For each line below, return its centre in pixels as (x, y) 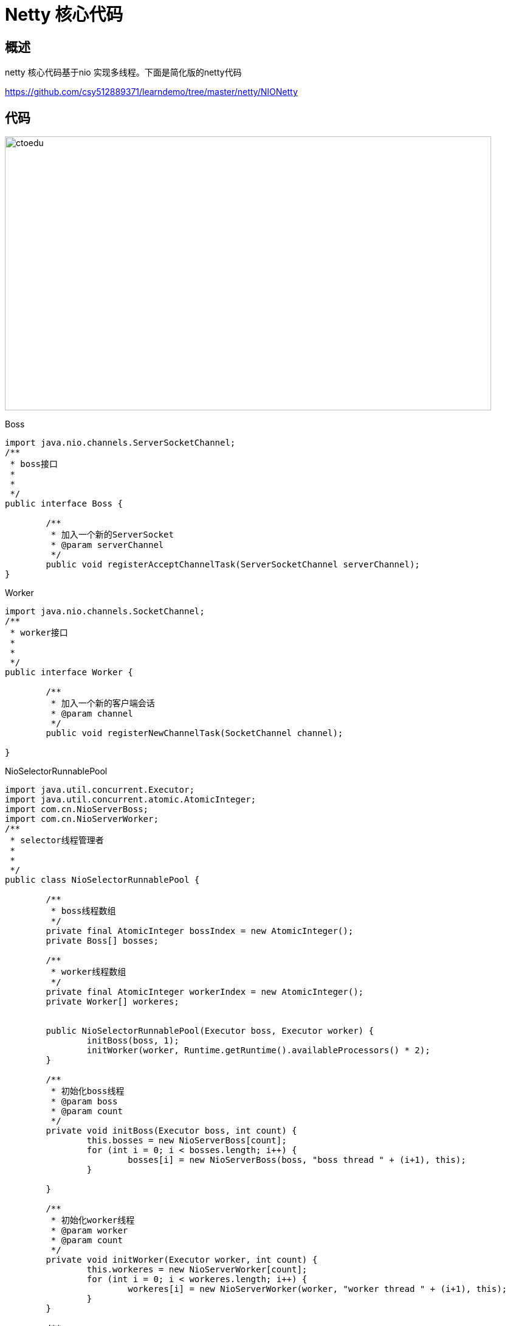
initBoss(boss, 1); (133, 1041)
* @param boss (84, 1102)
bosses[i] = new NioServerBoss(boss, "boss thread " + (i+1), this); (297, 1160)
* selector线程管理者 (57, 840)
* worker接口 (39, 633)
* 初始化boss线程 (88, 1091)
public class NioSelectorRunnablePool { (102, 880)
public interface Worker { (69, 672)
